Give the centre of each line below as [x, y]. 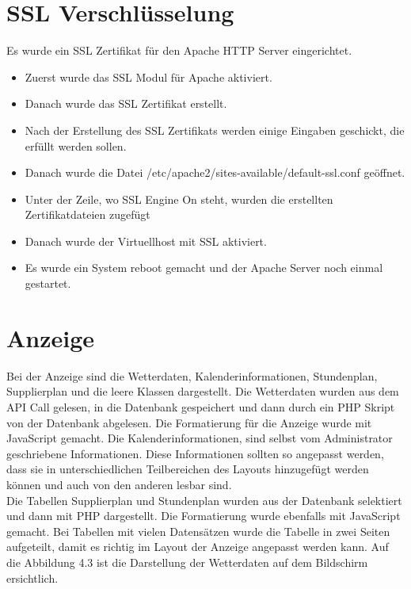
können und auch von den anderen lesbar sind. [119, 484]
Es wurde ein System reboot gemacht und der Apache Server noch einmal [204, 268]
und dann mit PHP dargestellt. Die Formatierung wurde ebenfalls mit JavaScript [204, 516]
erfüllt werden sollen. [76, 145]
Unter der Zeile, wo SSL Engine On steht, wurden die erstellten [179, 199]
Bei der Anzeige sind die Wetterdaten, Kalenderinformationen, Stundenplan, [192, 375]
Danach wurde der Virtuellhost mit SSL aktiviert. [146, 241]
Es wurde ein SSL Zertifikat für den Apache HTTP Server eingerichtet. [179, 50]
